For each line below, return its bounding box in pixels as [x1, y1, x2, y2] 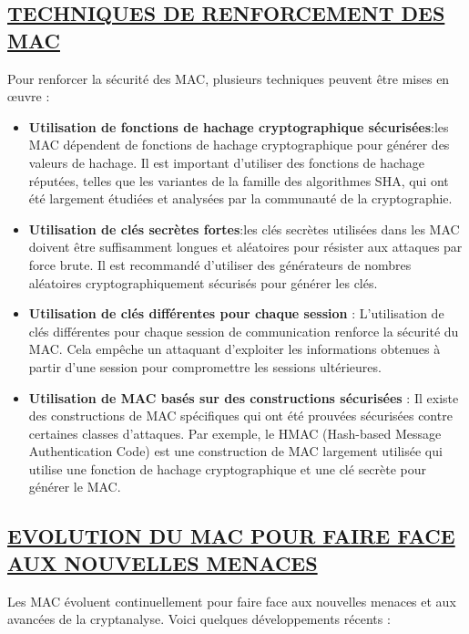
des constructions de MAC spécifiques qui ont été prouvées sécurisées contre [28, 406, 453, 425]
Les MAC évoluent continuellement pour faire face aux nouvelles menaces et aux [7, 591, 456, 610]
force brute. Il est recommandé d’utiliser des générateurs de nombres [28, 255, 412, 274]
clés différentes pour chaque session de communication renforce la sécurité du [28, 321, 459, 340]
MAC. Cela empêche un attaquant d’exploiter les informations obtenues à [28, 339, 441, 359]
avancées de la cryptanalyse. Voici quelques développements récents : [7, 609, 391, 629]
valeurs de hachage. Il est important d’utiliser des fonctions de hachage [28, 152, 424, 171]
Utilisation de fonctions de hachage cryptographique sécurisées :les [28, 117, 449, 136]
